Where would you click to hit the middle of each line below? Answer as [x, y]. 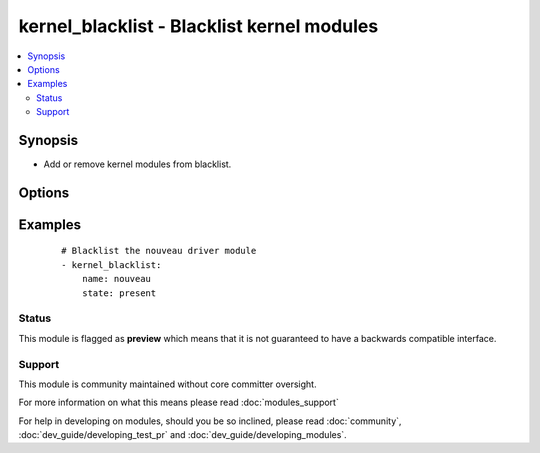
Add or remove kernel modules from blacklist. [137, 164]
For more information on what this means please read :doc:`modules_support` [178, 402]
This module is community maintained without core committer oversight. [167, 384]
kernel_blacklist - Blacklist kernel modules [198, 26]
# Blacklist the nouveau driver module [159, 251]
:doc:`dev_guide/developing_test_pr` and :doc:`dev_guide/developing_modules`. [182, 435]
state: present [119, 293]
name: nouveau [116, 279]
